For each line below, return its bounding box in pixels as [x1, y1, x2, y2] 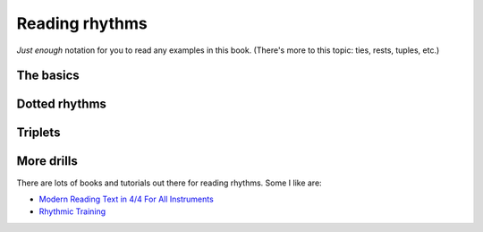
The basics [16, 68, 80, 83]
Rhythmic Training [38, 206, 106, 217]
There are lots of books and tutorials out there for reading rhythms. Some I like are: [16, 177, 322, 188]
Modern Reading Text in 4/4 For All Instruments [38, 193, 214, 204]
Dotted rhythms [16, 97, 107, 112]
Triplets [16, 125, 61, 141]
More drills [16, 153, 78, 169]
